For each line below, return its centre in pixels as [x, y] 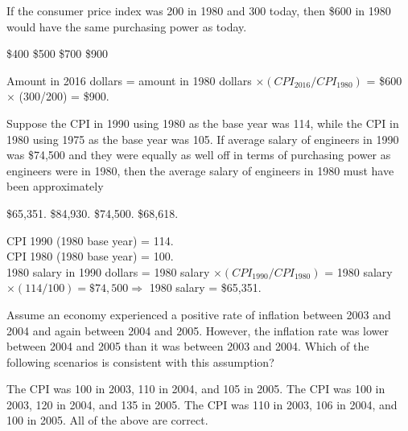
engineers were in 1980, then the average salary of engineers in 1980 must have [200, 170]
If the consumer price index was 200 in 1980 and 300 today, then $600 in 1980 [199, 10]
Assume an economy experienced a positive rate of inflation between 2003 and [199, 314]
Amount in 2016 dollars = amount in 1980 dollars [129, 80]
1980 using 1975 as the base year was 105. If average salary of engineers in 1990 [203, 139]
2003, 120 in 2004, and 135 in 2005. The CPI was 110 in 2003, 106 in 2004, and [202, 404]
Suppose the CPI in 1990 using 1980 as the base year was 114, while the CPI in [203, 123]
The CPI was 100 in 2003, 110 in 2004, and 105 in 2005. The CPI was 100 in [196, 389]
